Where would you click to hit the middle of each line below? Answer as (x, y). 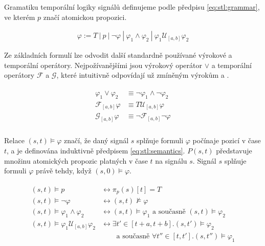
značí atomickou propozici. (85, 17)
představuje (234, 150)
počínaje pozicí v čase (227, 140)
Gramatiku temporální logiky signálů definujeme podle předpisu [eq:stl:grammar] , (132, 7)
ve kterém (20, 17)
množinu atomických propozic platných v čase (76, 160)
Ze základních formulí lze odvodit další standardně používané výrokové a (118, 55)
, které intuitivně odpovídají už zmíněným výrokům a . (143, 75)
